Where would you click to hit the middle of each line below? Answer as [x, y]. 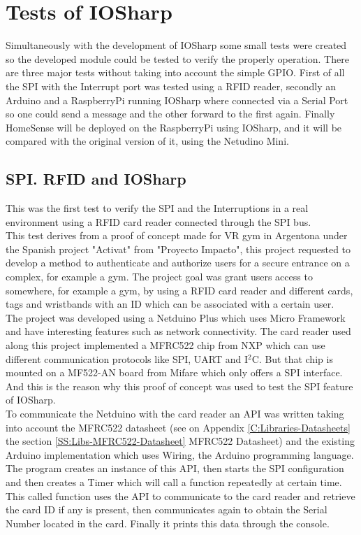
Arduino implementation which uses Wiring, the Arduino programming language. [180, 454]
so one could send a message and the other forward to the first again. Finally [170, 114]
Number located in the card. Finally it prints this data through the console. [168, 523]
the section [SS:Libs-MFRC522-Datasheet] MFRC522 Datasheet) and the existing [180, 441]
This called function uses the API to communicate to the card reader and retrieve [180, 495]
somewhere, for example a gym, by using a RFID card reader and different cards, [179, 290]
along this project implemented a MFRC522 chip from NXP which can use [165, 345]
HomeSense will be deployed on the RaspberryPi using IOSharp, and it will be [174, 127]
